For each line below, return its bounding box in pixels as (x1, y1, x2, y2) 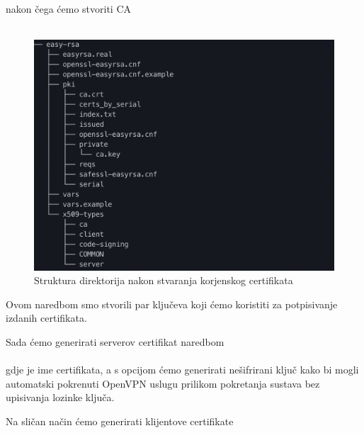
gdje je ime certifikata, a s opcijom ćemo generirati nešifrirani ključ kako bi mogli (6, 362, 359, 377)
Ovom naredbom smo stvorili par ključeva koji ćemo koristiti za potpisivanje (6, 296, 338, 311)
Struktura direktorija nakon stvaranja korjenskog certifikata (34, 273, 293, 288)
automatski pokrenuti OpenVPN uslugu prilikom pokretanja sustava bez (6, 376, 320, 390)
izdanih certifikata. (6, 310, 87, 325)
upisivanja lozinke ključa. (6, 390, 115, 405)
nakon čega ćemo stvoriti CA (6, 1, 132, 16)
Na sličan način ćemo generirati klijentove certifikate (6, 413, 234, 428)
